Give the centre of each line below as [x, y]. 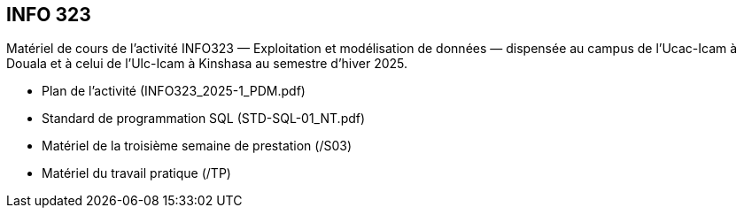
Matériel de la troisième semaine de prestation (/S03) [197, 146]
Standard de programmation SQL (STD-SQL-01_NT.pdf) [204, 119]
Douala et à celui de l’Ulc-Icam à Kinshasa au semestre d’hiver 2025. [207, 64]
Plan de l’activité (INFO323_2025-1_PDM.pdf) [174, 91]
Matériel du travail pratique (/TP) [136, 173]
